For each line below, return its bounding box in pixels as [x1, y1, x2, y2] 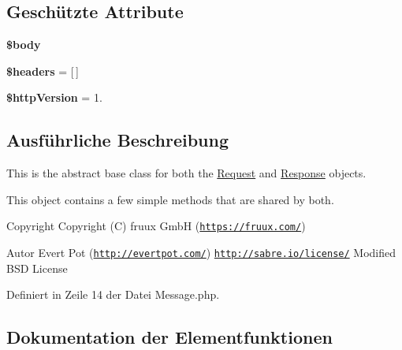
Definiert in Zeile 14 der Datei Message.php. [6, 286, 220, 303]
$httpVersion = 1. [6, 89, 102, 106]
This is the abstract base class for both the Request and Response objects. [6, 165, 367, 181]
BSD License [6, 259, 68, 276]
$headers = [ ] [6, 62, 79, 79]
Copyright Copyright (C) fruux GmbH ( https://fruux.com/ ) [6, 218, 306, 234]
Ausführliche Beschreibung [6, 128, 229, 152]
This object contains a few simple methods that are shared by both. [6, 191, 334, 207]
